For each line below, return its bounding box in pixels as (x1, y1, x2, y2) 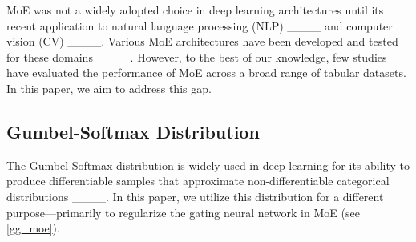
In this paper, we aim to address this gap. (6, 79, 212, 96)
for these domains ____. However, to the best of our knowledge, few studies (6, 48, 387, 65)
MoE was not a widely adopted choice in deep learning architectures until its (6, 2, 384, 18)
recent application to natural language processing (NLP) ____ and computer (6, 17, 393, 34)
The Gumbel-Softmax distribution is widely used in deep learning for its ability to (6, 156, 410, 173)
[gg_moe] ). (6, 220, 60, 236)
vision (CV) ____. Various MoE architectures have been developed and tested (6, 33, 398, 50)
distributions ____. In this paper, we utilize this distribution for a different (6, 188, 384, 204)
